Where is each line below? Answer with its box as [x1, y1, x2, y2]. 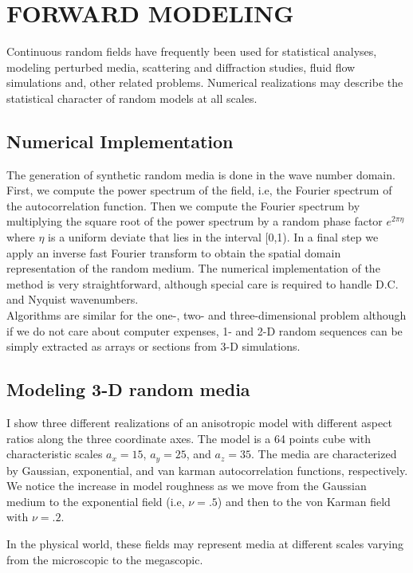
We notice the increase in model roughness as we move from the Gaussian [6, 477, 367, 494]
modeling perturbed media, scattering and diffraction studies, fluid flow [6, 58, 356, 75]
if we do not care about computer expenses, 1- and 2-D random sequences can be [6, 322, 403, 339]
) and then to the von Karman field [217, 493, 391, 509]
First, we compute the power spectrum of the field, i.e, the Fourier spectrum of [6, 182, 392, 198]
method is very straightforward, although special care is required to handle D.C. [6, 275, 399, 292]
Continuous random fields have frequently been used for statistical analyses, [6, 43, 377, 60]
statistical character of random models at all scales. [6, 89, 258, 106]
